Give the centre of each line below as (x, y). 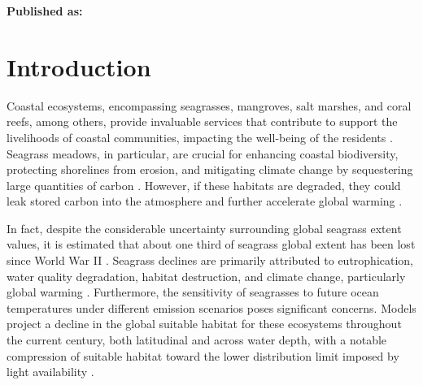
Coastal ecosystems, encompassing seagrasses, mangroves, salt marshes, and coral (209, 105)
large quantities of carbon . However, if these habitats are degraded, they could (204, 185)
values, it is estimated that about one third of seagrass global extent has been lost (211, 244)
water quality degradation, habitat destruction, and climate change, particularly (206, 276)
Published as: (45, 11)
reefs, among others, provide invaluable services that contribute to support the (202, 121)
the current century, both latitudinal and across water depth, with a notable (197, 340)
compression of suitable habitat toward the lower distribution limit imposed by (203, 355)
